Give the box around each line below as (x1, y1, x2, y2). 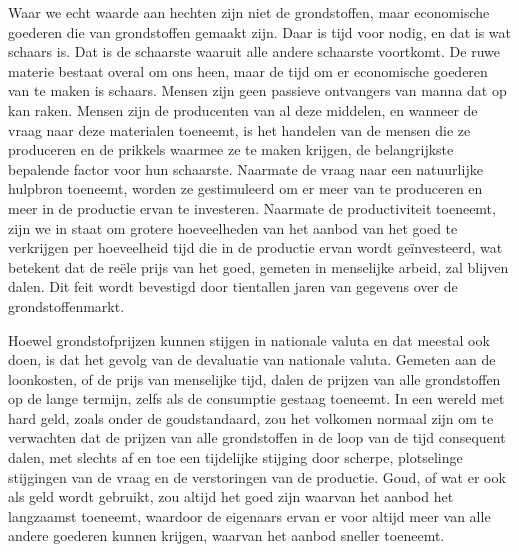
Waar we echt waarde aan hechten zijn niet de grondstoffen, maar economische (8, 2, 490, 22)
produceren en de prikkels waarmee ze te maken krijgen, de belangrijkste (8, 139, 454, 160)
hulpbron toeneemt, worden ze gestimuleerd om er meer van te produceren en (8, 178, 483, 199)
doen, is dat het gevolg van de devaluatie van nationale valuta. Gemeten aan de (8, 349, 496, 370)
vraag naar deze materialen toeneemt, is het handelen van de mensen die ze (8, 119, 471, 140)
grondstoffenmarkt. (8, 295, 125, 316)
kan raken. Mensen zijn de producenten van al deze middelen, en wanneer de (8, 99, 478, 120)
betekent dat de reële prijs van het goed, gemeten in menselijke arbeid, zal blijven (8, 256, 509, 277)
